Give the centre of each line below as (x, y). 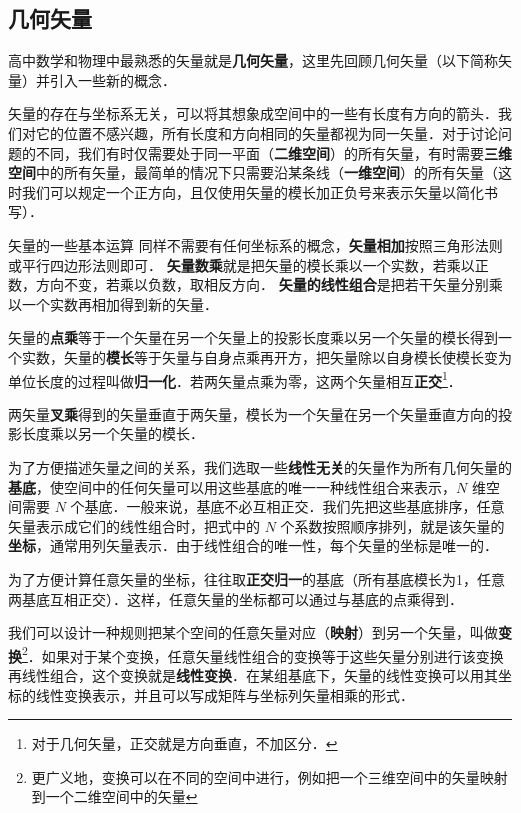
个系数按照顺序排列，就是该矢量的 (392, 525)
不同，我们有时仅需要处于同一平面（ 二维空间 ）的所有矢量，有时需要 (259, 152)
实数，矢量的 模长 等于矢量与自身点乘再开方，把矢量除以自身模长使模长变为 (266, 356)
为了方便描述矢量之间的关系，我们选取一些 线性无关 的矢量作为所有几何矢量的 (260, 466)
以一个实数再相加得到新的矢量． (113, 303)
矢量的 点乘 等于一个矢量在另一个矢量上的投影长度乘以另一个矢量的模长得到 (253, 337)
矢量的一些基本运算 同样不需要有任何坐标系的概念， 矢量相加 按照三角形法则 (255, 244)
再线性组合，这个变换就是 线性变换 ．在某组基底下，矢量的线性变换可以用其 (253, 674)
